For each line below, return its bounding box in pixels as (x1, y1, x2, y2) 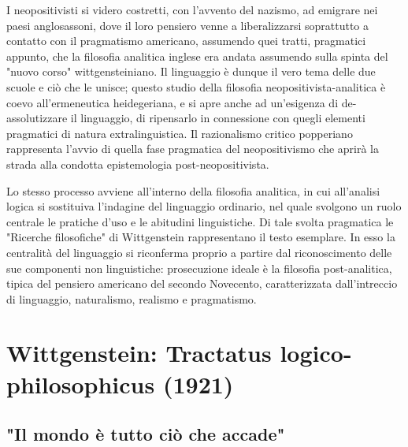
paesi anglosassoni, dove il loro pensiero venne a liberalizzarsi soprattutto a (6, 17, 369, 33)
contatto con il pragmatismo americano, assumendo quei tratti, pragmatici (6, 32, 366, 49)
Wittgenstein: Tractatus (6, 337, 272, 369)
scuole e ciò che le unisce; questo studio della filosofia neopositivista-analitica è (6, 78, 386, 95)
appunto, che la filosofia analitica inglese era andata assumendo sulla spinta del (6, 47, 388, 64)
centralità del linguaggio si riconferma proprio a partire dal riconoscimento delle (6, 244, 392, 260)
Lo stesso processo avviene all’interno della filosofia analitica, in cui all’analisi (6, 182, 380, 199)
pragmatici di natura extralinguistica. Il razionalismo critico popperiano (6, 125, 353, 141)
